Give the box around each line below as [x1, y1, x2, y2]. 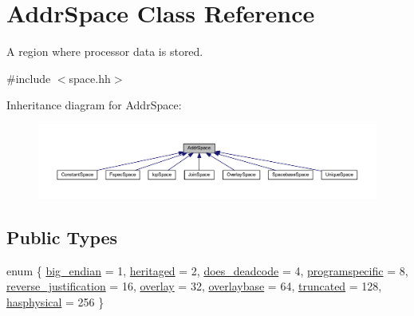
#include [6, 69, 51, 86]
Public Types [6, 225, 118, 250]
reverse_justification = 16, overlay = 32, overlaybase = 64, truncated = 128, [6, 278, 382, 294]
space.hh [69, 69, 111, 86]
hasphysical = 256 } [6, 294, 104, 310]
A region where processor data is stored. [6, 43, 203, 60]
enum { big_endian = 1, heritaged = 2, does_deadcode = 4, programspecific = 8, [6, 262, 408, 278]
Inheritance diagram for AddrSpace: [6, 97, 182, 113]
